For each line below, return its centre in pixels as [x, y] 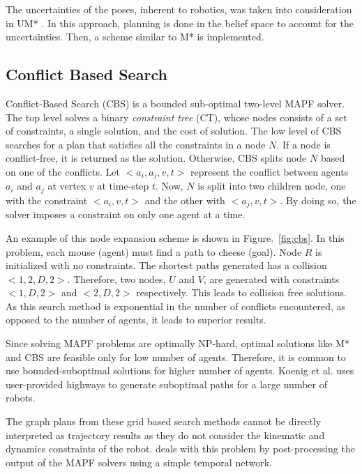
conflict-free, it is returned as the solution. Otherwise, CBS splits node [156, 158]
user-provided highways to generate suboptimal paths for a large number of [167, 384]
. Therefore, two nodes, [116, 278]
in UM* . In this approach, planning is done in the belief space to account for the [180, 23]
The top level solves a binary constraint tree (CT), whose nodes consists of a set [176, 117]
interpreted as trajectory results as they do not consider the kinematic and [165, 435]
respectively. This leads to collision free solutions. [241, 292]
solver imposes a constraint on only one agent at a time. [126, 214]
